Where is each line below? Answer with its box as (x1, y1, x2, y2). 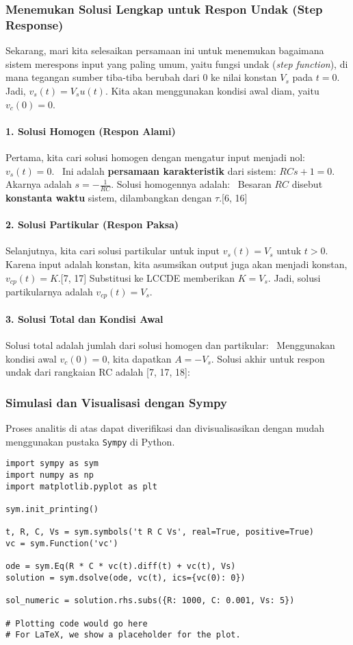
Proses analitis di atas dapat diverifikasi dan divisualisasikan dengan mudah (5, 421, 325, 435)
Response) (5, 16, 64, 33)
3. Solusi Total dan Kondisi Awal (5, 312, 164, 326)
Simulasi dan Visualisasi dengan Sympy (5, 393, 227, 411)
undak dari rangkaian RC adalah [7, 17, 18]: (5, 365, 190, 379)
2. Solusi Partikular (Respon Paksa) (5, 217, 179, 232)
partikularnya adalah (5, 284, 93, 298)
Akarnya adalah (5, 177, 72, 191)
